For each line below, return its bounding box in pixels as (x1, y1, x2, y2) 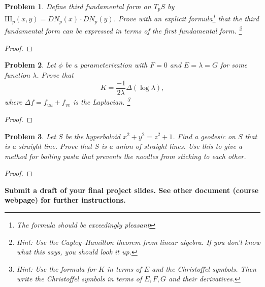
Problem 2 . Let (5, 59, 56, 70)
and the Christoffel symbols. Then (151, 263, 256, 274)
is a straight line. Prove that (5, 141, 92, 151)
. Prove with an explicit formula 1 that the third (113, 12, 259, 24)
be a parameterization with (65, 59, 148, 70)
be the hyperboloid (65, 131, 120, 141)
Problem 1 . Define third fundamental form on (5, 1, 151, 11)
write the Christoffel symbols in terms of (16, 273, 142, 284)
